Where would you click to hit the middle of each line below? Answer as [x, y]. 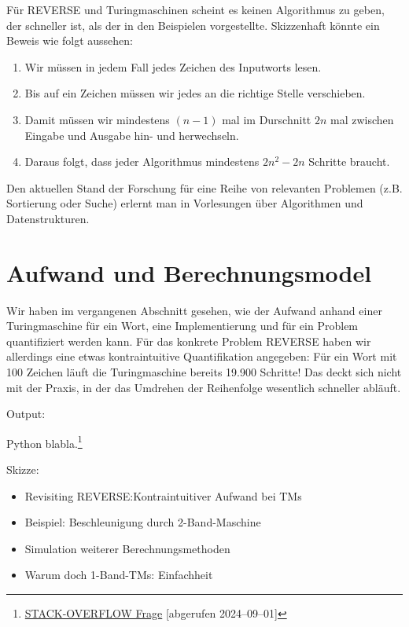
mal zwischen [362, 119]
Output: [26, 414]
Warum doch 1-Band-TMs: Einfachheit [119, 575]
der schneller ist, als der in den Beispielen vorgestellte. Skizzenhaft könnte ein [193, 25]
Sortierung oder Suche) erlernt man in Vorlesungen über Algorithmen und [185, 203]
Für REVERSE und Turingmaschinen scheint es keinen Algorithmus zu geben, [195, 9]
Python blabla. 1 [44, 442]
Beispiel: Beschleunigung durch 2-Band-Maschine [143, 522]
